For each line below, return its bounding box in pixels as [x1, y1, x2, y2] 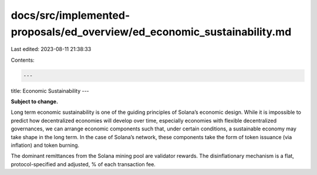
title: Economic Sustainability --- [11, 87, 89, 94]
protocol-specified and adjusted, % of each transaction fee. [11, 160, 156, 167]
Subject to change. [11, 98, 59, 105]
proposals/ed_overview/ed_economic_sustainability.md [11, 25, 292, 38]
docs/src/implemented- [11, 9, 130, 22]
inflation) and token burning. [11, 142, 79, 149]
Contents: [11, 56, 35, 63]
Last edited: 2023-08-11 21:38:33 [11, 46, 92, 53]
